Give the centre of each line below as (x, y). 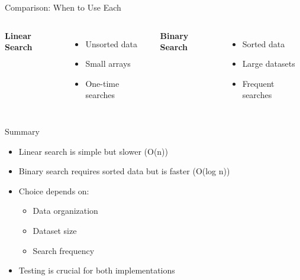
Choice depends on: (54, 191)
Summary (22, 131)
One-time (102, 83)
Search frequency (64, 250)
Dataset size (55, 230)
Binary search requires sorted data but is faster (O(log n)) (124, 171)
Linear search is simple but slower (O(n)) (93, 151)
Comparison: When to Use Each (63, 7)
